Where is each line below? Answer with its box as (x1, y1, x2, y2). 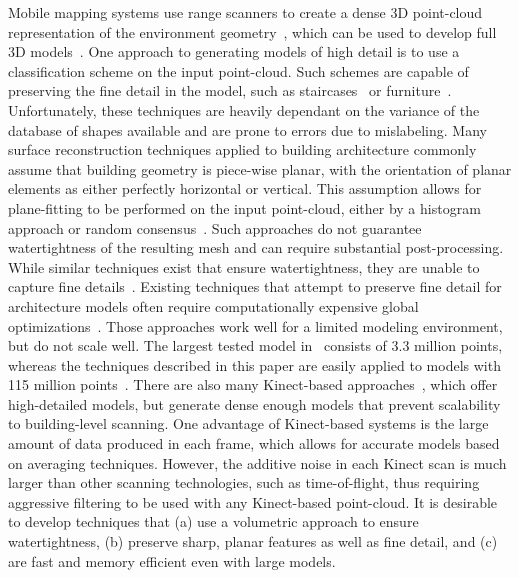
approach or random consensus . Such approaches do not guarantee (8, 217, 422, 238)
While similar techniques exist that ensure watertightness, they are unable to (8, 256, 480, 277)
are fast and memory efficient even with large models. (8, 550, 336, 571)
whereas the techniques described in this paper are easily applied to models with (8, 354, 501, 375)
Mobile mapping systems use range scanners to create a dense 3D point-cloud (8, 2, 483, 22)
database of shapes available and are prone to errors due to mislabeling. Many (8, 119, 487, 140)
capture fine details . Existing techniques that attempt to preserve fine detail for (8, 276, 502, 297)
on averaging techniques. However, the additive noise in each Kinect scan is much (8, 452, 507, 473)
